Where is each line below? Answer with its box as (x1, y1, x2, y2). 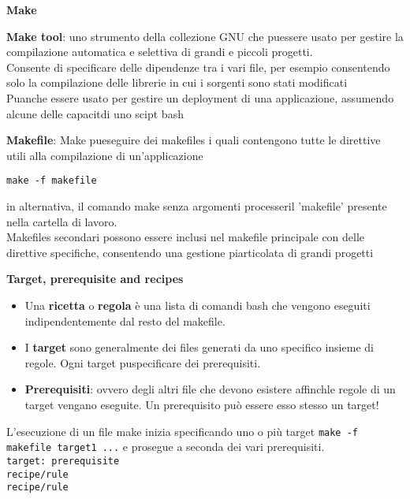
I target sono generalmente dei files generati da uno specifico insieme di (24, 339, 374, 356)
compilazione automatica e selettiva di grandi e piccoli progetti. (6, 43, 313, 60)
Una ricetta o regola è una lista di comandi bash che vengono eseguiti (24, 296, 371, 313)
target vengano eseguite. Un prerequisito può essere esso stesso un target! (24, 396, 379, 412)
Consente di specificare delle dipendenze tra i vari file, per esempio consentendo (6, 58, 390, 75)
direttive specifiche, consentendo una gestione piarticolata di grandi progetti (6, 244, 374, 260)
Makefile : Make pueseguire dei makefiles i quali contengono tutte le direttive (6, 132, 381, 148)
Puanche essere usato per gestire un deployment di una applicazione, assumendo (6, 89, 394, 106)
